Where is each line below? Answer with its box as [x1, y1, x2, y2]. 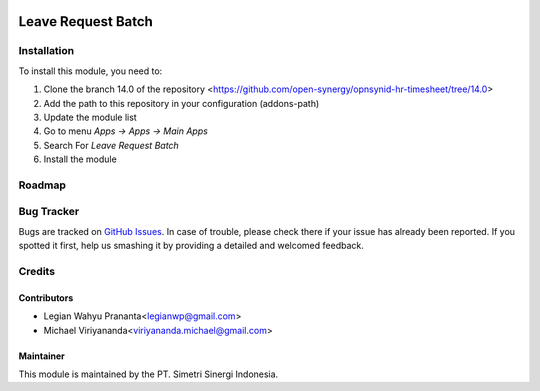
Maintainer [18, 350, 65, 362]
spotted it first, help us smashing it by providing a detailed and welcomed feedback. [18, 240, 364, 252]
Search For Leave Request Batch [43, 139, 179, 151]
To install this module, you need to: [18, 65, 163, 77]
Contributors [18, 291, 74, 304]
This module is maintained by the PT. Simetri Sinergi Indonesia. [18, 368, 279, 380]
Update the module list [43, 111, 137, 123]
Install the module [43, 153, 117, 165]
